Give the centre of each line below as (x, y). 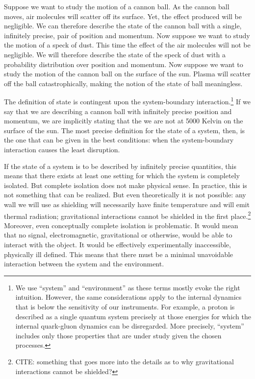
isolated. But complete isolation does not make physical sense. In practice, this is (126, 185)
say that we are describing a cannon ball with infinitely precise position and (118, 111)
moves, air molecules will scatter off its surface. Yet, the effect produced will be (123, 16)
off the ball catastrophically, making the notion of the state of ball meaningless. (123, 83)
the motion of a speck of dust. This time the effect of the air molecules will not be (127, 45)
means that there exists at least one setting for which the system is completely (122, 176)
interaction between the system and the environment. (84, 264)
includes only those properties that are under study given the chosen (118, 335)
